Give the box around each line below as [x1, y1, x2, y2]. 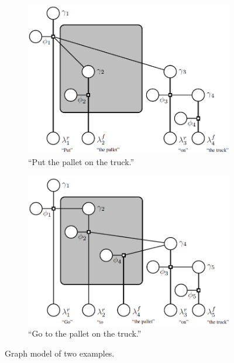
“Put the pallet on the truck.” [28, 156, 135, 167]
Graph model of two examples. [5, 347, 115, 359]
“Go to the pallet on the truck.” [28, 327, 142, 340]
